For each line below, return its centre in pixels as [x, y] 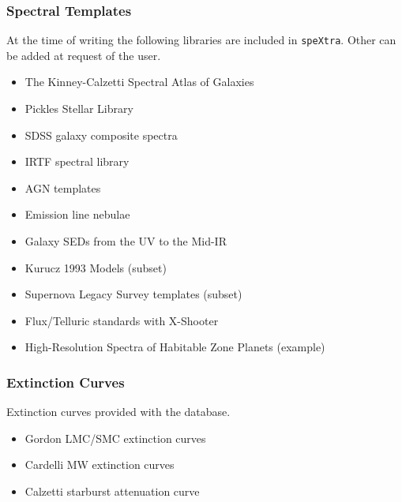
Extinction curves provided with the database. [118, 412]
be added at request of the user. [84, 55]
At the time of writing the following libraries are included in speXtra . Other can [201, 40]
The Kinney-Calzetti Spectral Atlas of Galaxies [139, 82]
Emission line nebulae [77, 214]
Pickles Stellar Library [79, 109]
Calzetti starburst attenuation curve [112, 491]
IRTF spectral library [77, 161]
